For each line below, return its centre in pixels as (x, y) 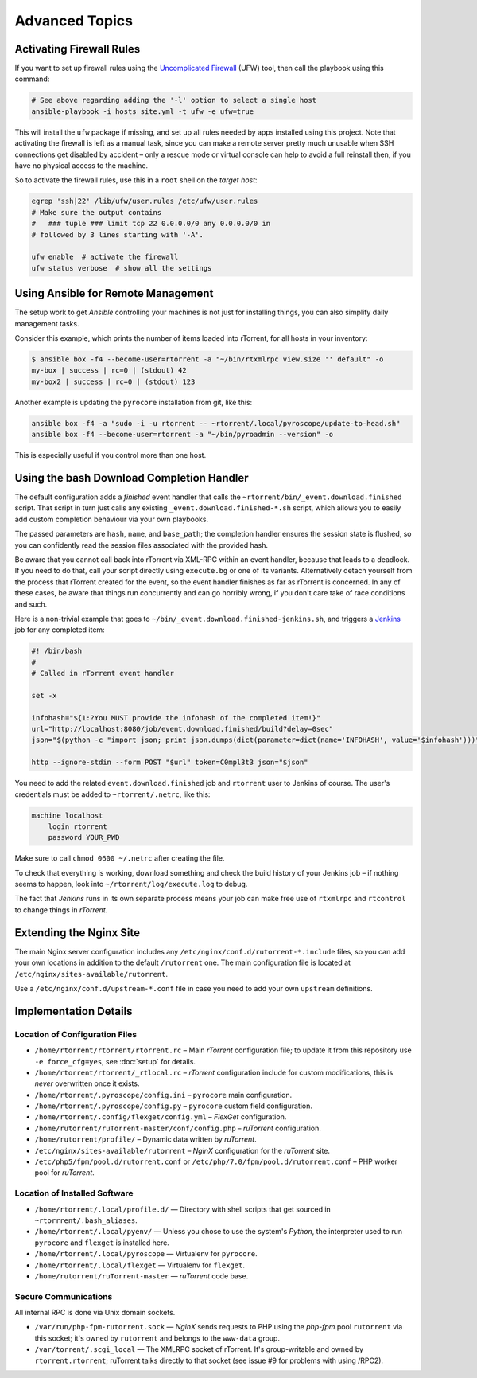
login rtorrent (78, 826)
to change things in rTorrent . (61, 910)
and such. (31, 604)
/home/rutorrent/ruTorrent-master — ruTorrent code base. (142, 1276)
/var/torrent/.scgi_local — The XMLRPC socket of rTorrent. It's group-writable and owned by (199, 1349)
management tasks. (47, 323)
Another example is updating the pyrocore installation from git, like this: (134, 402)
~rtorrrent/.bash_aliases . (86, 1220)
